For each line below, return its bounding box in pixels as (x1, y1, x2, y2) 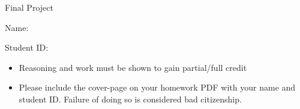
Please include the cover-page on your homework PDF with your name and (19, 81, 296, 94)
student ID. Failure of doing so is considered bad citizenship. (19, 92, 242, 105)
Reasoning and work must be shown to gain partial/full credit (19, 61, 247, 73)
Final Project (5, 1, 53, 13)
